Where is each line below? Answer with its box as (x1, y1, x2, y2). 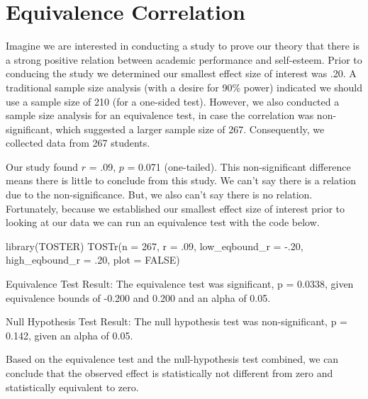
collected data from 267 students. (6, 135, 150, 150)
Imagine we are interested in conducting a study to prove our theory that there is (6, 38, 359, 53)
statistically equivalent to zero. (6, 379, 139, 394)
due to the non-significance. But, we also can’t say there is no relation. (6, 187, 313, 202)
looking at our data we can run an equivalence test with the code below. (6, 215, 320, 230)
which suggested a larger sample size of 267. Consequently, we (55, 121, 325, 136)
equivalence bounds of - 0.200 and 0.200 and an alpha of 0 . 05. (6, 290, 271, 305)
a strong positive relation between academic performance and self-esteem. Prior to (6, 52, 362, 67)
